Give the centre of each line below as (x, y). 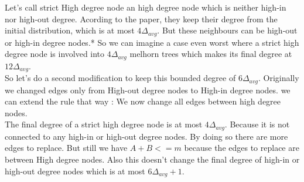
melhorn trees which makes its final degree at (211, 54)
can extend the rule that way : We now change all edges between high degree (143, 101)
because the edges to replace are (242, 148)
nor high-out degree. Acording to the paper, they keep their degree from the (141, 18)
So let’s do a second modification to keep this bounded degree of (120, 78)
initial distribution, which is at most (70, 30)
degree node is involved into (55, 54)
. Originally (279, 78)
